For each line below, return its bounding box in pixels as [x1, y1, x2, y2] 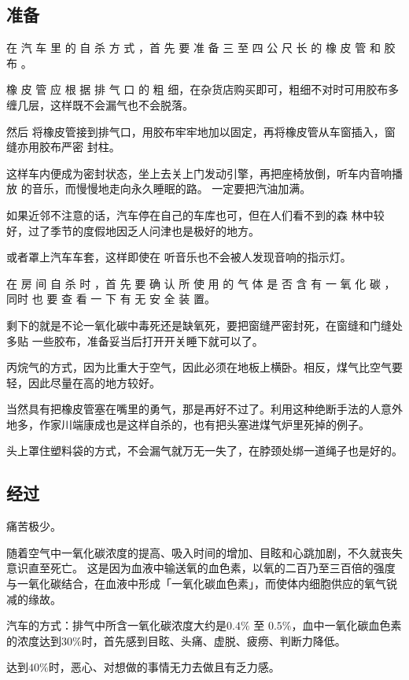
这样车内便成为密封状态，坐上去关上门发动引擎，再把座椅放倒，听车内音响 [6, 164, 392, 181]
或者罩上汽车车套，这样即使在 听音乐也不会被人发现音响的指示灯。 [6, 249, 352, 265]
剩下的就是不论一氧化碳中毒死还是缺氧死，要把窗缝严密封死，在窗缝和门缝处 [6, 316, 403, 333]
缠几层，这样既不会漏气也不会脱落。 [6, 96, 193, 113]
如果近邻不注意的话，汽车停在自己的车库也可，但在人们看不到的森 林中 [6, 206, 374, 223]
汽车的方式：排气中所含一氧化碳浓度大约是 [6, 617, 227, 634]
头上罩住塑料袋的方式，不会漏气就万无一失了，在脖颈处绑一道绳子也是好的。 [6, 442, 403, 459]
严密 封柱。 [61, 139, 120, 155]
